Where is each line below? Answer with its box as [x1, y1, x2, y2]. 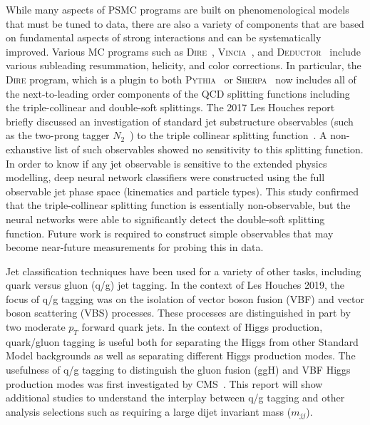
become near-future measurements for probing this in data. [6, 240, 264, 255]
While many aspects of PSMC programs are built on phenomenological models [6, 2, 349, 16]
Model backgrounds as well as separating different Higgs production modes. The [6, 348, 356, 363]
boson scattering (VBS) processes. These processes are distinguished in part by [6, 305, 351, 320]
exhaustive [6, 141, 52, 156]
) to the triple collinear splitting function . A [130, 128, 327, 143]
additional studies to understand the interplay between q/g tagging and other [6, 390, 345, 405]
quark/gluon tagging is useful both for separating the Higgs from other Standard [6, 334, 359, 349]
